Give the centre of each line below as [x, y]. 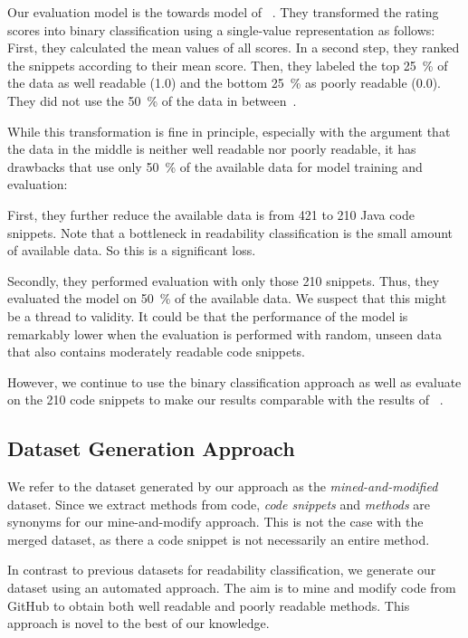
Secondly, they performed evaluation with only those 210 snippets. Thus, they [224, 280]
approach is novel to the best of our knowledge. [138, 623]
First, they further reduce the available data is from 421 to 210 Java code [211, 214]
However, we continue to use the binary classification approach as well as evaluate [234, 381]
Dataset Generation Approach [151, 448]
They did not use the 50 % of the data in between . [152, 100]
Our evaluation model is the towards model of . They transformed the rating [223, 12]
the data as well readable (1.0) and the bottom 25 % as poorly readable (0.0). [224, 83]
